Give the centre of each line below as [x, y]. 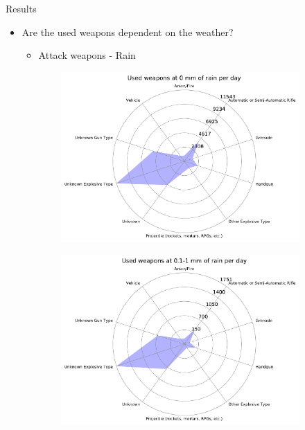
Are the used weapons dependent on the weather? [128, 32]
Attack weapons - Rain [87, 55]
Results [21, 8]
